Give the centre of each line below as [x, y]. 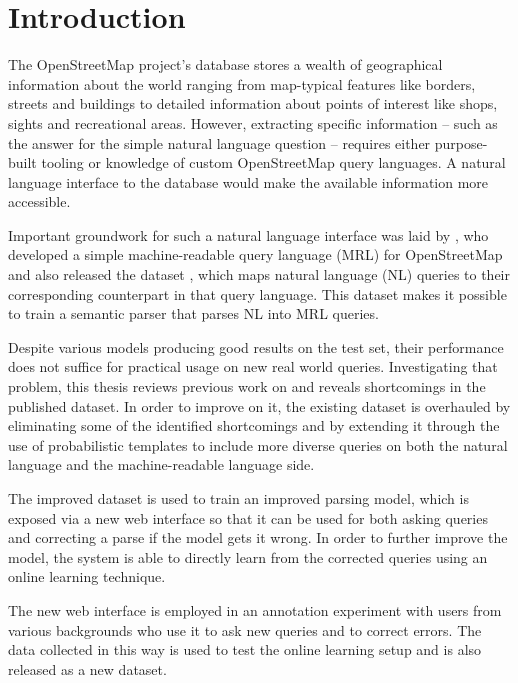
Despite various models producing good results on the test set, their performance [256, 346]
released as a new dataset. [87, 668]
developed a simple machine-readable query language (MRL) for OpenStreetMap [255, 254]
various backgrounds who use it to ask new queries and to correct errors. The [245, 629]
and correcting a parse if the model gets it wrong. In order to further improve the [258, 537]
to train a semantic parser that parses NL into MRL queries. [193, 313]
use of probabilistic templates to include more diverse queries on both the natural [258, 444]
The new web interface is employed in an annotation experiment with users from [255, 609]
